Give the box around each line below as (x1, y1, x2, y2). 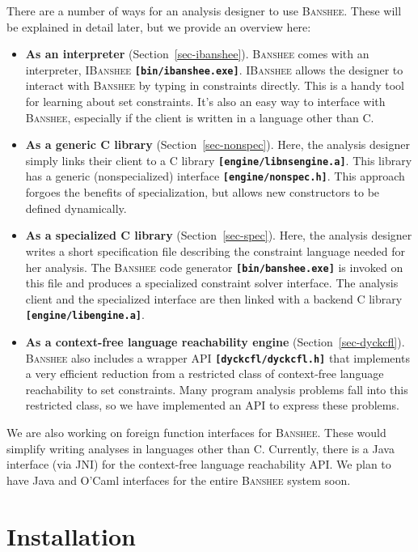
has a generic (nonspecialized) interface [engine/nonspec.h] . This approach (25, 168, 405, 185)
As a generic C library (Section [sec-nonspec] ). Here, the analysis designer (25, 136, 410, 153)
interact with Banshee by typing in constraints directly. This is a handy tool (25, 77, 404, 94)
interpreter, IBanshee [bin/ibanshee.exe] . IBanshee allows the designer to (25, 61, 403, 78)
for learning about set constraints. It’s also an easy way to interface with (25, 93, 386, 110)
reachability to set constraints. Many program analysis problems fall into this (25, 380, 408, 397)
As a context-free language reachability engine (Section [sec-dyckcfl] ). (25, 333, 405, 350)
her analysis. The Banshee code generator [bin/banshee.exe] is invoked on (25, 258, 403, 275)
